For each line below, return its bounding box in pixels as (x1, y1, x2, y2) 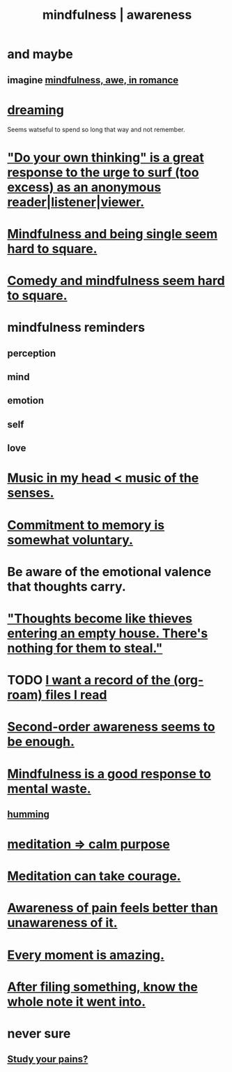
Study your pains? (7, 1053, 88, 1065)
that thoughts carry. (7, 578, 127, 594)
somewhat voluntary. (7, 531, 134, 548)
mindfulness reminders (7, 320, 145, 335)
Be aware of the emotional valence (7, 564, 212, 580)
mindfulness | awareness (42, 7, 192, 23)
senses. (7, 485, 54, 501)
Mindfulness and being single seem (7, 226, 218, 242)
